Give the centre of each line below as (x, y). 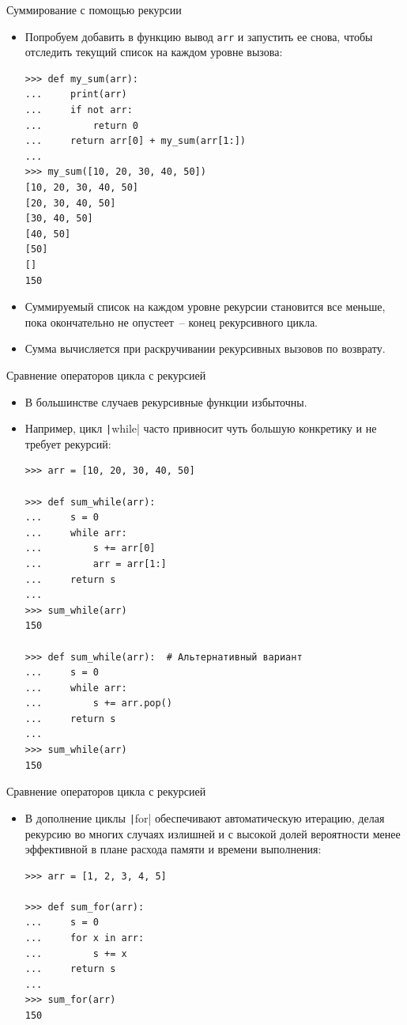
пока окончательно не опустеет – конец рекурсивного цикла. (171, 321)
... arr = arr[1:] (96, 564)
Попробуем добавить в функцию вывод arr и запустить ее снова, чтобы (199, 36)
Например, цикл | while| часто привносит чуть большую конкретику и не (201, 428)
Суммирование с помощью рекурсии (94, 9)
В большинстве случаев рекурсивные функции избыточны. (166, 401)
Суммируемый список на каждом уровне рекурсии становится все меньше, (205, 306)
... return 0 (81, 125)
